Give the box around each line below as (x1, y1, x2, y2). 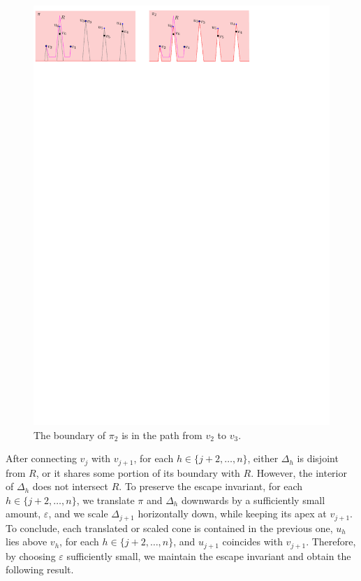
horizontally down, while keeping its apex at (138, 506, 327, 521)
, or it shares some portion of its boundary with (36, 465, 240, 480)
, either (247, 451, 279, 466)
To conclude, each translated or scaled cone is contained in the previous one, (6, 520, 333, 535)
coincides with (222, 534, 283, 549)
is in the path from (121, 427, 202, 442)
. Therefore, (306, 534, 356, 549)
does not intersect (32, 479, 109, 494)
